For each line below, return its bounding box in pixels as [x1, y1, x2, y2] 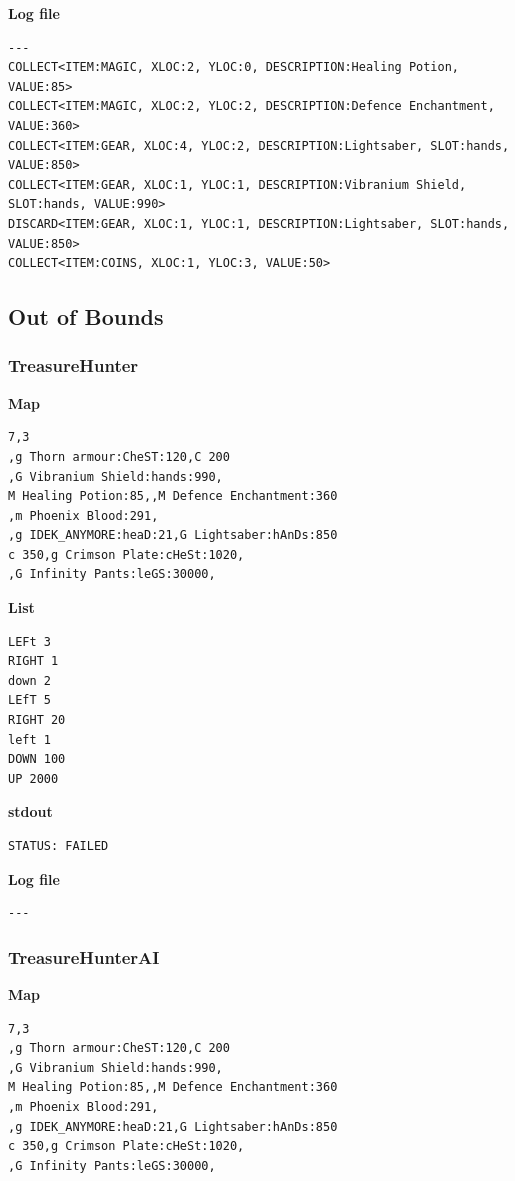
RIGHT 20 [8, 713, 66, 728]
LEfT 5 [8, 693, 51, 708]
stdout [8, 801, 53, 822]
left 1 [8, 732, 51, 747]
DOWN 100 [8, 752, 66, 767]
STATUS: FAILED [8, 839, 109, 853]
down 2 [8, 673, 51, 688]
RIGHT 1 [8, 654, 59, 669]
